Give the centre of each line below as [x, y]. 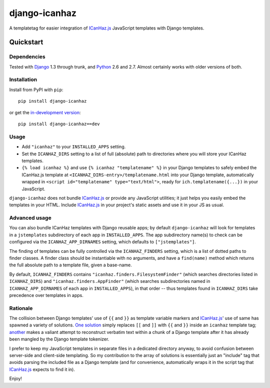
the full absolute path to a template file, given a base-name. [70, 265]
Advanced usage [30, 218]
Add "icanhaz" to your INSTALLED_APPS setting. [74, 147]
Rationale [21, 308]
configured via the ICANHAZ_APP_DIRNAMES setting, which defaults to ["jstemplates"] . [103, 242]
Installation [23, 80]
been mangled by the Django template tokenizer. [59, 339]
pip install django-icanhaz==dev [59, 124]
